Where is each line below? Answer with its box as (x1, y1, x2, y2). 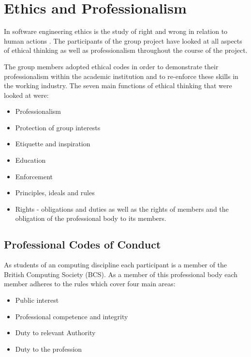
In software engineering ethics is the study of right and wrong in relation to (4, 26, 228, 36)
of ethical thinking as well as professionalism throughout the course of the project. (4, 45, 248, 55)
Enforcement (15, 171, 53, 181)
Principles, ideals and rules (15, 187, 95, 198)
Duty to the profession (15, 343, 82, 354)
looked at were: (4, 90, 49, 100)
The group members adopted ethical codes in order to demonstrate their (4, 61, 219, 71)
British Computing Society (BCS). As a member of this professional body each (4, 269, 238, 279)
